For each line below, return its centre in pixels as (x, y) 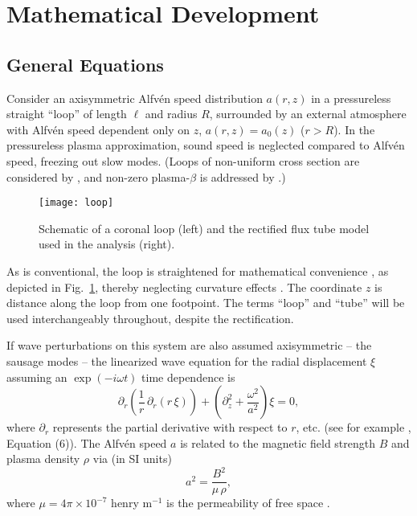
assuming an (37, 377)
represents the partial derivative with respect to (170, 427)
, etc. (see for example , (354, 427)
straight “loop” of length (67, 114)
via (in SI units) (132, 459)
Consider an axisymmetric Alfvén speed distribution (135, 98)
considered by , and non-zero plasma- (98, 176)
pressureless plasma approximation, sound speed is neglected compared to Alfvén (206, 145)
